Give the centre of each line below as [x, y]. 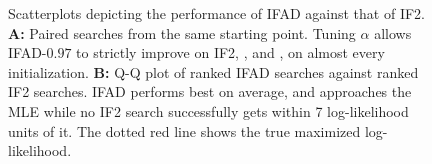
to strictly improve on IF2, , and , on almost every [230, 52]
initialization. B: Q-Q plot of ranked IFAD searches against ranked [213, 71]
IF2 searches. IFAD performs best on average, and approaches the [210, 91]
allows [393, 32]
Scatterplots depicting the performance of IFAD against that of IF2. [216, 13]
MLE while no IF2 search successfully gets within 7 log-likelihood [208, 110]
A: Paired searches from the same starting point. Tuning [182, 32]
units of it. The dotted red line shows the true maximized [184, 130]
